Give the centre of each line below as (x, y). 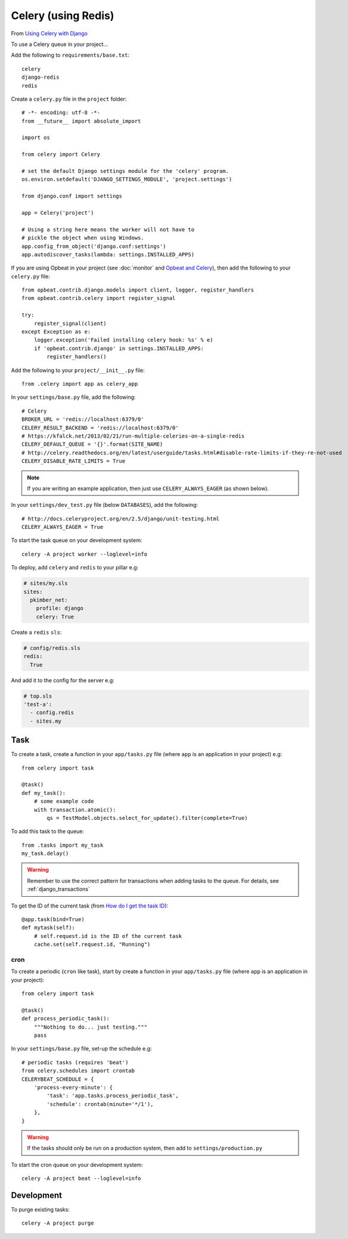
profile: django (60, 608)
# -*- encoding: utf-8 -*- (61, 113)
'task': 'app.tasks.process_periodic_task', (113, 1096)
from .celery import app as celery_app (80, 384)
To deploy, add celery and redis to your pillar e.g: (75, 568)
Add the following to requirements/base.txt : (70, 55)
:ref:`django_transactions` (59, 889)
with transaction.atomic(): (75, 810)
